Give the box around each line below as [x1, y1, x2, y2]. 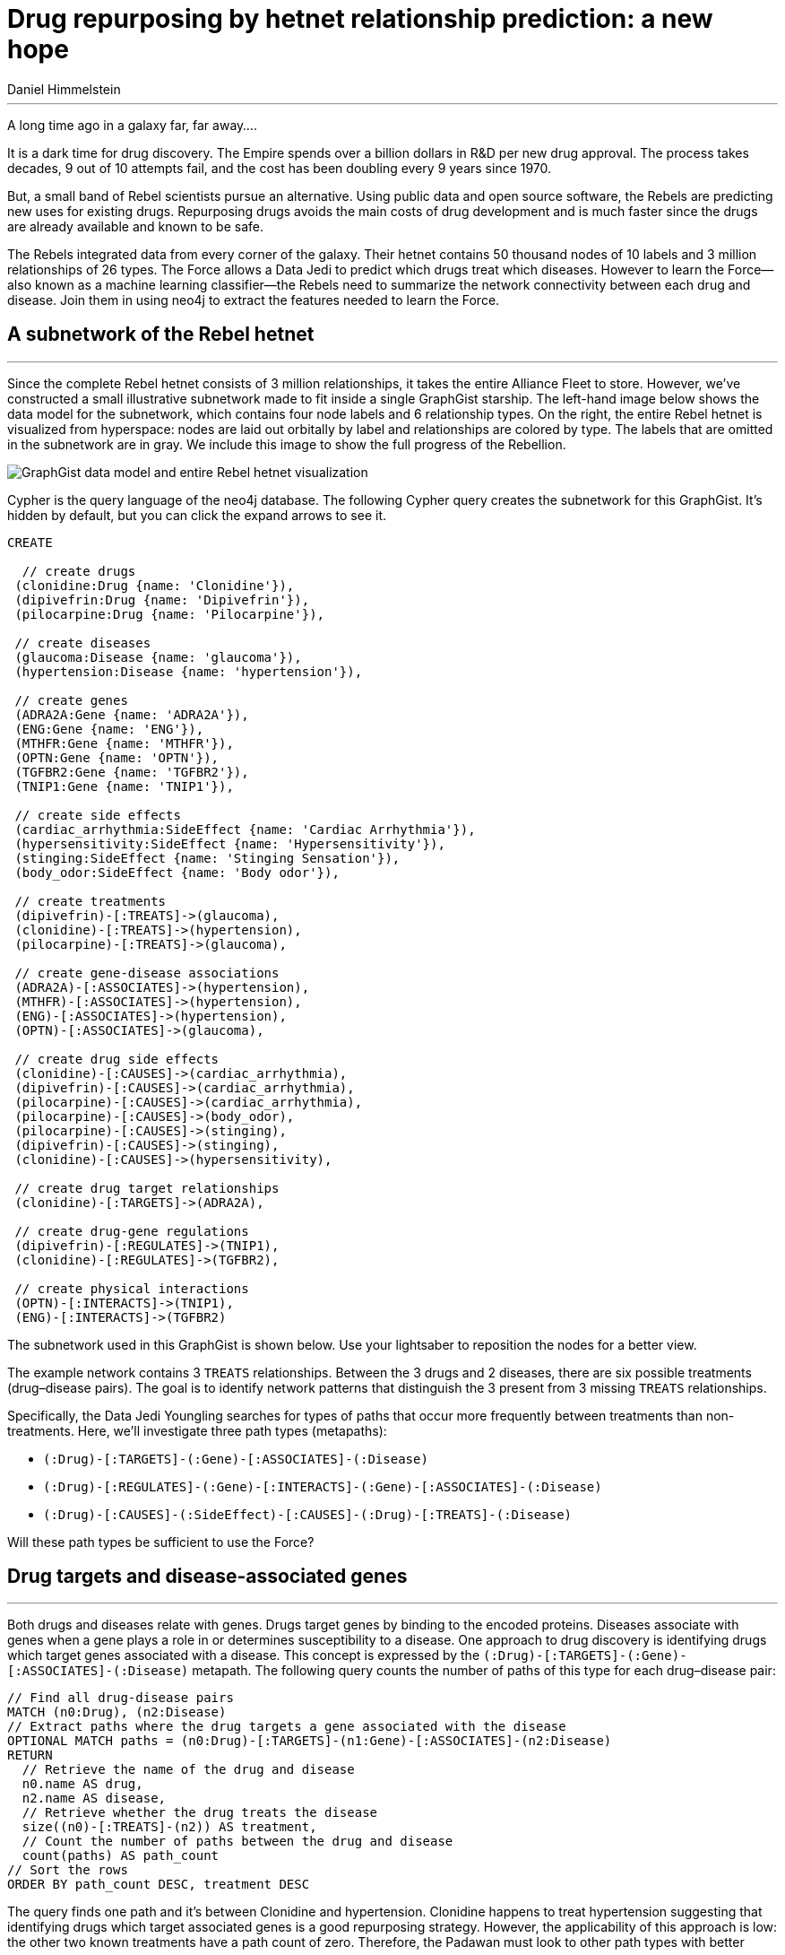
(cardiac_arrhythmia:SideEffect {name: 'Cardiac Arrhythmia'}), [14, 821, 476, 837]
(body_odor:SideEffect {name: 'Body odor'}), [14, 865, 340, 880]
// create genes [14, 692, 128, 708]
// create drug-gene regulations [14, 1223, 249, 1238]
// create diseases [14, 635, 151, 650]
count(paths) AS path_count [22, 1848, 220, 1864]
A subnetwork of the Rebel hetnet [7, 323, 315, 346]
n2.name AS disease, [22, 1791, 167, 1806]
